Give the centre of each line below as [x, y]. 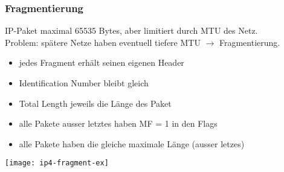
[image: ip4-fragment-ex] [57, 163]
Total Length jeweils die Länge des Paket [95, 103]
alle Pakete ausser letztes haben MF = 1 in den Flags [118, 123]
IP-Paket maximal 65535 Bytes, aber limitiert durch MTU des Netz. [131, 30]
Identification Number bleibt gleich [84, 83]
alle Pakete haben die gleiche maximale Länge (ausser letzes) [132, 143]
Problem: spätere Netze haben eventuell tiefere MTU [103, 42]
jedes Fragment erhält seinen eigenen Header [102, 62]
